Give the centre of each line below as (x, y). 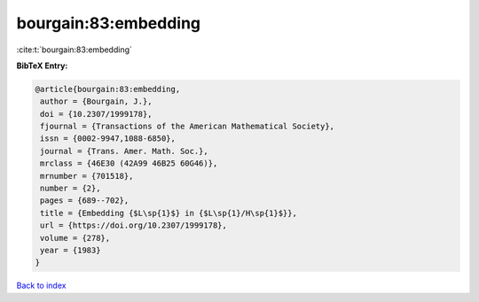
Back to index (41, 286)
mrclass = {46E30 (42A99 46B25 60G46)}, (129, 163)
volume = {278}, (75, 238)
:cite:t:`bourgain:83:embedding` (75, 50)
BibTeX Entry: (42, 66)
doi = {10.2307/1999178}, (96, 114)
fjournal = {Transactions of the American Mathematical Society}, (188, 127)
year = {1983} (71, 250)
